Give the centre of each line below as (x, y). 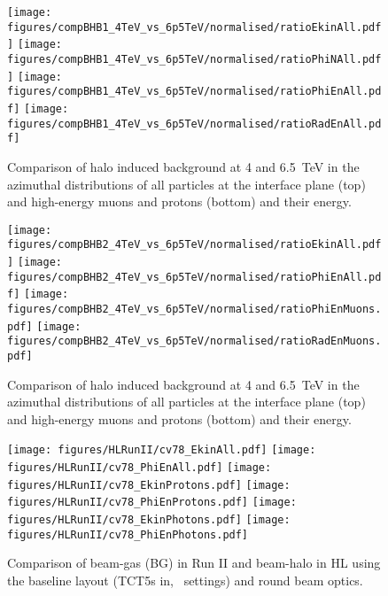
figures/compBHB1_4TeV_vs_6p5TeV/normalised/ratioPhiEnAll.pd (194, 92)
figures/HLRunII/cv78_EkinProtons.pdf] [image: (149, 485)
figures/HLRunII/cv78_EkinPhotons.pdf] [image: (149, 520)
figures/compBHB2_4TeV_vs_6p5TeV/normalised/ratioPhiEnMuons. (194, 309)
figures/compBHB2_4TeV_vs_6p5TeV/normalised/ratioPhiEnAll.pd (194, 277)
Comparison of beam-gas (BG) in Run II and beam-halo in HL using (194, 563)
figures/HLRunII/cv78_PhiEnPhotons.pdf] (128, 534)
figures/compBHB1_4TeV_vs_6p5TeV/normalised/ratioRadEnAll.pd (194, 124)
